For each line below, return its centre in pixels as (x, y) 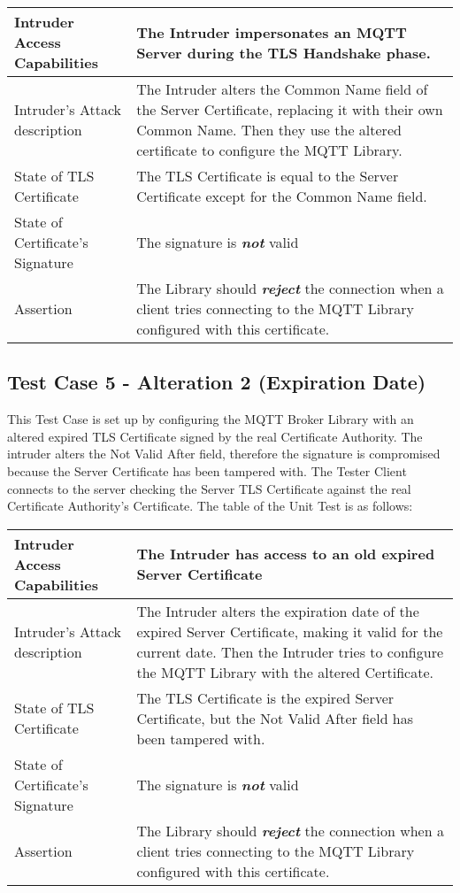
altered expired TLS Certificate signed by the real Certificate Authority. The (215, 436)
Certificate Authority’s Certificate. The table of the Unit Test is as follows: (210, 506)
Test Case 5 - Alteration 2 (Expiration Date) (217, 382)
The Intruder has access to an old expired (286, 554)
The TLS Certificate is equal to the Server (268, 176)
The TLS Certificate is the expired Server (265, 697)
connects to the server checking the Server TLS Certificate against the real (209, 488)
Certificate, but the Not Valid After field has (275, 718)
